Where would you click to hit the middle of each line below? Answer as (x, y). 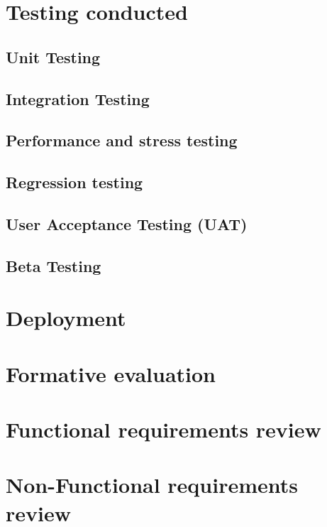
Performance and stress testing (122, 140)
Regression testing (74, 182)
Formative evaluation (111, 373)
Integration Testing (78, 98)
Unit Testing (53, 56)
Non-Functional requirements (152, 485)
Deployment (66, 318)
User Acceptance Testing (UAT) (127, 223)
